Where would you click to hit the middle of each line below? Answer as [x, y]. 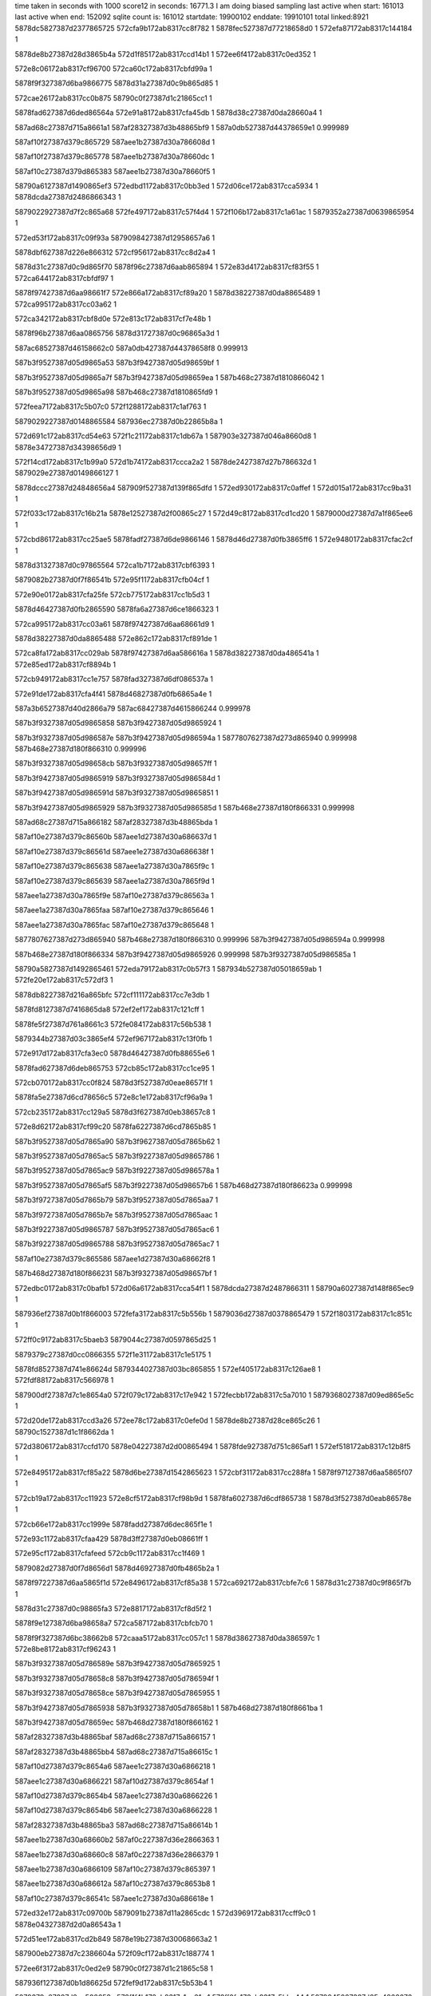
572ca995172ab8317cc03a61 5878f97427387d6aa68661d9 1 [115, 624]
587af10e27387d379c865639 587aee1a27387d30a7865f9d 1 [115, 881]
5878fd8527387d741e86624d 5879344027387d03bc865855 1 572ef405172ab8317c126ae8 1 [168, 1368]
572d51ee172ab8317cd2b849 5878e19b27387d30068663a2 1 [116, 1939]
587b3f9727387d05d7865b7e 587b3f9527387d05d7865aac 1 [116, 1214]
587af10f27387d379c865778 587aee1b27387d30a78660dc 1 [115, 156]
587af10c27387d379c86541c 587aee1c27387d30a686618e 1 [114, 1898]
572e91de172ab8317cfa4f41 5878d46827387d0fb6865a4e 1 [113, 694]
